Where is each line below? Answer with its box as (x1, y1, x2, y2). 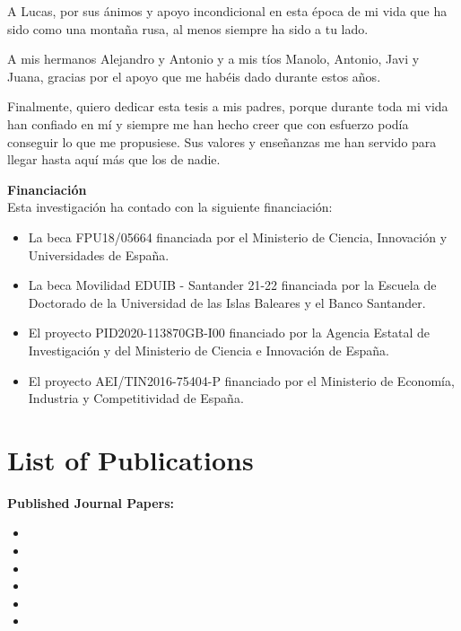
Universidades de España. (28, 245, 170, 264)
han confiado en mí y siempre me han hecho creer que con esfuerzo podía (7, 114, 409, 133)
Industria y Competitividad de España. (28, 389, 244, 408)
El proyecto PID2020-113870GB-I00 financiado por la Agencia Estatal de (28, 323, 431, 342)
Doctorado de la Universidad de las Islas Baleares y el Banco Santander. (28, 293, 426, 311)
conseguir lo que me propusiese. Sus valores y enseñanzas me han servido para (7, 132, 437, 151)
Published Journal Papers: (7, 493, 174, 512)
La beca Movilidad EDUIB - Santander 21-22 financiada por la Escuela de (28, 276, 437, 294)
